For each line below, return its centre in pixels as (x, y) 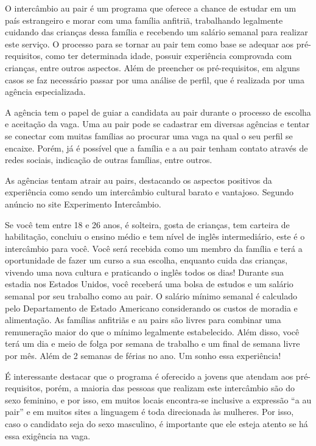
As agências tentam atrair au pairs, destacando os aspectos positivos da (139, 180)
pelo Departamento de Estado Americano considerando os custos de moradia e (151, 308)
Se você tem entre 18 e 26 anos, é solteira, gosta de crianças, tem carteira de (147, 224)
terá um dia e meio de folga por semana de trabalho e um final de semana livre (153, 343)
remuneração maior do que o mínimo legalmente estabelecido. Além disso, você (152, 331)
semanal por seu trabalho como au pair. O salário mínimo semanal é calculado (151, 296)
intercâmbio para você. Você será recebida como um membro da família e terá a (154, 248)
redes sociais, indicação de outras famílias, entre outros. (109, 160)
